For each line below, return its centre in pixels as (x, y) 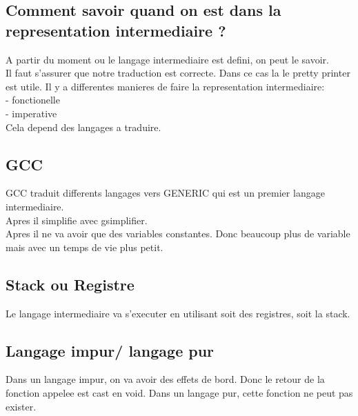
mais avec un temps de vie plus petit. (84, 247)
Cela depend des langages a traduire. (83, 127)
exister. (21, 406)
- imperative (31, 113)
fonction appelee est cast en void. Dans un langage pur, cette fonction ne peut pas (179, 392)
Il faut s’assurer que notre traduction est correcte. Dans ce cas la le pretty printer (178, 73)
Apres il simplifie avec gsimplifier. (77, 220)
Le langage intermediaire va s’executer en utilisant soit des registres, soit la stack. (178, 313)
